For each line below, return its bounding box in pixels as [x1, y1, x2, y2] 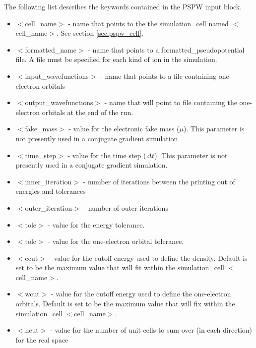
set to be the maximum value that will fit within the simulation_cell [15, 262, 224, 273]
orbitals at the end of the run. [42, 107, 133, 117]
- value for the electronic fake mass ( [68, 123, 180, 134]
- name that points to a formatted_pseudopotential [88, 44, 245, 55]
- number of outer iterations [83, 202, 168, 213]
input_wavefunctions [25, 70, 89, 81]
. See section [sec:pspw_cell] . [56, 28, 144, 38]
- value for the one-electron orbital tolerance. [48, 236, 184, 246]
